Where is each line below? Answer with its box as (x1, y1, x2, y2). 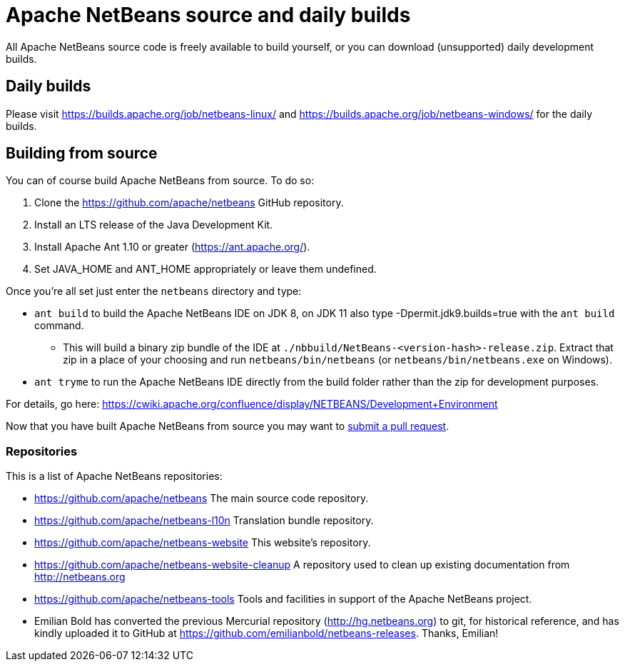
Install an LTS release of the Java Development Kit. (34, 219, 273, 231)
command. (34, 319, 84, 332)
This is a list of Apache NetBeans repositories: (6, 470, 223, 483)
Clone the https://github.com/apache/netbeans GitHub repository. (34, 196, 344, 209)
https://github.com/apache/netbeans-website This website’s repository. (34, 536, 371, 549)
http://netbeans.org (34, 571, 126, 583)
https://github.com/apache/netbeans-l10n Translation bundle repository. (34, 514, 374, 527)
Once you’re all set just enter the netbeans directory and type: (6, 285, 302, 298)
